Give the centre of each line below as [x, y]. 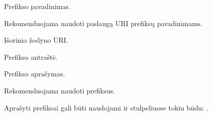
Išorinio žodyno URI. [36, 40]
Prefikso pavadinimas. [37, 6]
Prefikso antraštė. [31, 56]
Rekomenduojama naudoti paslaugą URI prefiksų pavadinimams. [103, 23]
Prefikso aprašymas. [34, 74]
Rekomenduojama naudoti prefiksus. [60, 90]
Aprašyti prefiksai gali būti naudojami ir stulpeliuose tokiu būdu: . [106, 107]
